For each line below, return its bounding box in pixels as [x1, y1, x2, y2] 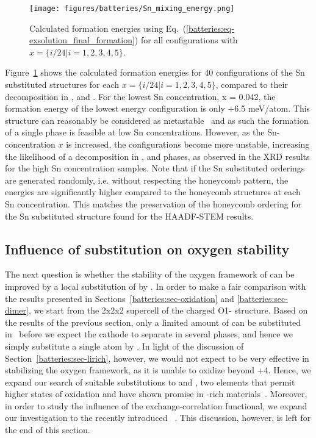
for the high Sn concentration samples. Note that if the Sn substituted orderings [5, 162, 305, 174]
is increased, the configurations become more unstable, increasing [66, 138, 310, 150]
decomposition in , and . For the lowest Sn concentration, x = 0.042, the [5, 90, 276, 102]
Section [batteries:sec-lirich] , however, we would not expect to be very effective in [5, 351, 309, 364]
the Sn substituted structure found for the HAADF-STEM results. [5, 209, 254, 222]
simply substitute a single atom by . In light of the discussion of [5, 339, 244, 352]
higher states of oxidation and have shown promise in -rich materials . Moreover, [5, 387, 307, 400]
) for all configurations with [134, 34, 238, 46]
